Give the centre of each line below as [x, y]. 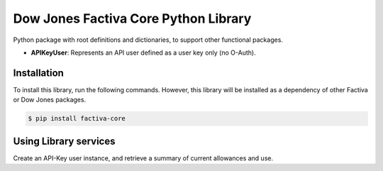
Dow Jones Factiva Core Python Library [132, 18]
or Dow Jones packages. [50, 100]
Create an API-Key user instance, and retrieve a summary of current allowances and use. [143, 158]
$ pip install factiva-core [77, 118]
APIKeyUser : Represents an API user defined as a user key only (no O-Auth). [143, 53]
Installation [38, 73]
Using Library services [64, 141]
